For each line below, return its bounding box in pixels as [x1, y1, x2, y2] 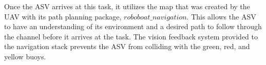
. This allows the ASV [186, 11, 256, 21]
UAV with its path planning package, [4, 11, 122, 21]
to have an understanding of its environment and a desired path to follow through [4, 21, 262, 32]
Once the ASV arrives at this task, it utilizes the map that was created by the [4, 1, 250, 11]
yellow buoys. [4, 51, 46, 61]
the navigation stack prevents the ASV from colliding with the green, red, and [4, 41, 250, 52]
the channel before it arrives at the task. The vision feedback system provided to [4, 31, 258, 41]
